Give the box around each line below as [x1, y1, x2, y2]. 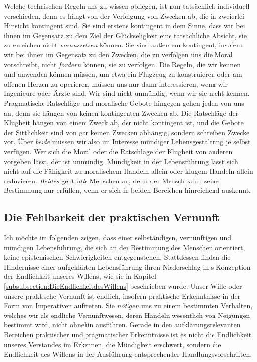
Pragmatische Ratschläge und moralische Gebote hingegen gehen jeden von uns [4, 97, 244, 108]
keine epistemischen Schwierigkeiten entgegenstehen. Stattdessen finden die [4, 252, 231, 262]
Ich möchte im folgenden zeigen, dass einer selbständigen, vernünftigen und [4, 232, 232, 243]
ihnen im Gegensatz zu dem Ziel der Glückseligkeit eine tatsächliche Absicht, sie [4, 30, 247, 40]
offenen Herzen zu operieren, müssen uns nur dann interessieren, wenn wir [4, 78, 228, 89]
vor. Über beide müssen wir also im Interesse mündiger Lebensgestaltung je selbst [4, 136, 251, 147]
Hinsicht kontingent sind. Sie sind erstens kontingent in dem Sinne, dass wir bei [4, 20, 245, 31]
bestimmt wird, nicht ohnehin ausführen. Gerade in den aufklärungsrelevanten [4, 319, 241, 330]
